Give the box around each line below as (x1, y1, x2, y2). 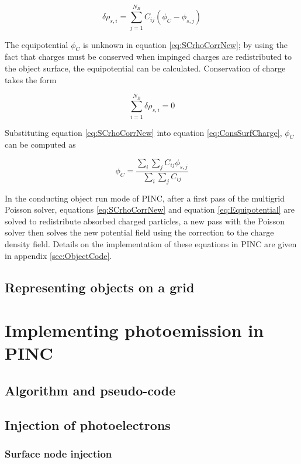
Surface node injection (5, 446, 112, 461)
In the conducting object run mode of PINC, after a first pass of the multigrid (5, 192, 285, 204)
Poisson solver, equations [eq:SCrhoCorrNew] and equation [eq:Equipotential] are (5, 203, 295, 216)
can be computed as (5, 138, 76, 151)
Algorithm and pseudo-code (5, 381, 176, 399)
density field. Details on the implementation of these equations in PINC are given (5, 238, 297, 250)
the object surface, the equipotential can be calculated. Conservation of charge (5, 62, 286, 74)
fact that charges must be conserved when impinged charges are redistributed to (5, 50, 292, 63)
